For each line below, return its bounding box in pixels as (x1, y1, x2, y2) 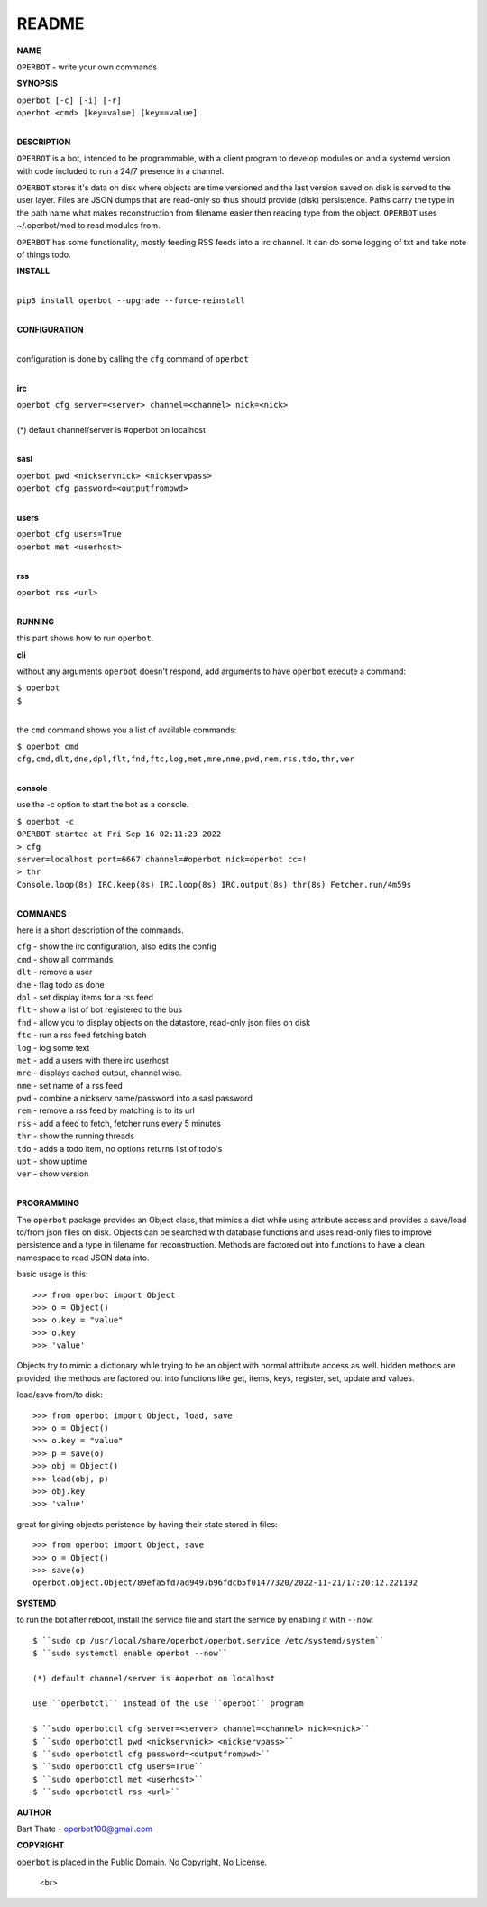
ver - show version (16, 1168, 89, 1179)
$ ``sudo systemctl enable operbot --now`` (32, 1647, 228, 1658)
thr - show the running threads (16, 1130, 135, 1141)
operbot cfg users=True (16, 529, 122, 539)
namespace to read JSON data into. (16, 1252, 150, 1263)
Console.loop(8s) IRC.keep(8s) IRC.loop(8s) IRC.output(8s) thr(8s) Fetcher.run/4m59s (16, 880, 412, 889)
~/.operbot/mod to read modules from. (16, 220, 161, 231)
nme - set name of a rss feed (16, 1080, 124, 1091)
